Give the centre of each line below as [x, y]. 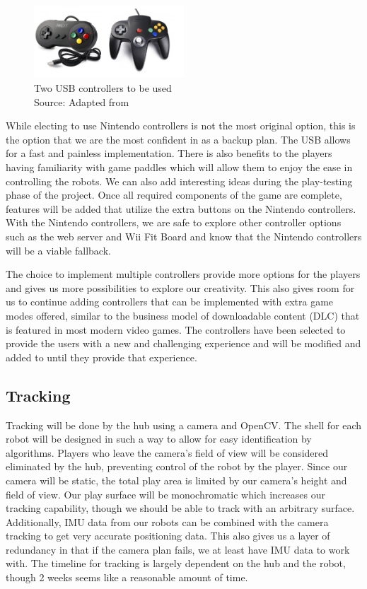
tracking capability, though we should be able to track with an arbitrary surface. [180, 508]
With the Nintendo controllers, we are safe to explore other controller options [174, 222]
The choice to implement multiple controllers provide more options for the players [183, 274]
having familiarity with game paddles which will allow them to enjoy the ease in [179, 167]
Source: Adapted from [82, 101]
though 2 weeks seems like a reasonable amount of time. [127, 577]
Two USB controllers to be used [103, 88]
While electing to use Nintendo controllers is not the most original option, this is [181, 126]
